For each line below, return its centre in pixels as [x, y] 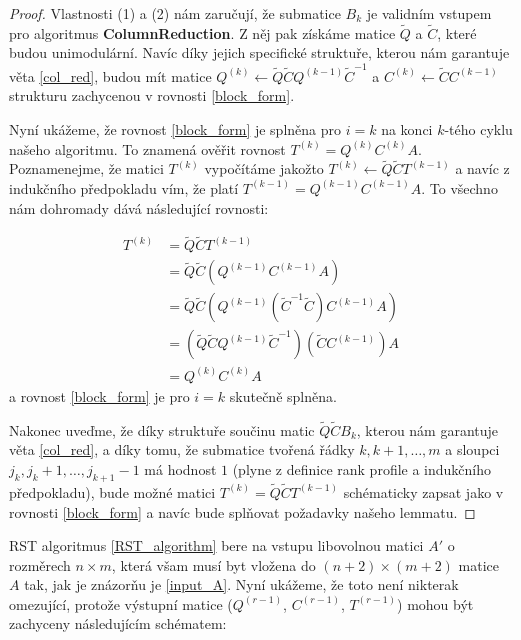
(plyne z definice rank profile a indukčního [362, 468]
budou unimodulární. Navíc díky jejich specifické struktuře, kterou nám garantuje [259, 52]
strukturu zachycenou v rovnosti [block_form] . [152, 95]
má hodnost [180, 468]
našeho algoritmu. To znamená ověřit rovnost [147, 148]
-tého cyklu [478, 128]
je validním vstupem [429, 13]
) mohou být [435, 603]
